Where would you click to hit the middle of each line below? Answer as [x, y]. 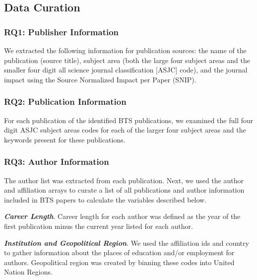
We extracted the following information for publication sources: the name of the [125, 50]
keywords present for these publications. [65, 139]
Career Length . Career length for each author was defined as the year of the [122, 216]
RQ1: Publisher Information [62, 32]
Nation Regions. [28, 272]
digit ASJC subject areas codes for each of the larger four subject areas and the [125, 130]
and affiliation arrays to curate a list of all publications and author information [124, 190]
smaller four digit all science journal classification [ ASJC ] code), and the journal [126, 70]
